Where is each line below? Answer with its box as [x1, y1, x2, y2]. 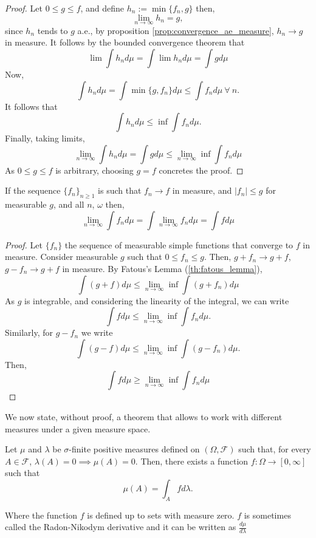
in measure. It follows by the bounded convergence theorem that [5, 36, 245, 49]
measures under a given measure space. [5, 422, 151, 435]
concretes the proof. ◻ [159, 163, 244, 176]
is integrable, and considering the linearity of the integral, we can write [24, 294, 289, 307]
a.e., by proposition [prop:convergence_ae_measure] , [77, 24, 274, 36]
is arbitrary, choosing [55, 163, 134, 176]
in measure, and [172, 184, 232, 197]
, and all [53, 198, 84, 211]
